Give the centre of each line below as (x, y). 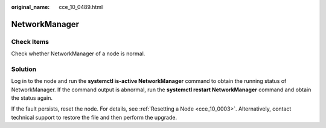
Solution (24, 69)
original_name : (30, 7)
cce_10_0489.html (81, 7)
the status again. (32, 98)
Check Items (30, 41)
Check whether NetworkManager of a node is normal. (78, 53)
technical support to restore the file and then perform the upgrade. (94, 117)
